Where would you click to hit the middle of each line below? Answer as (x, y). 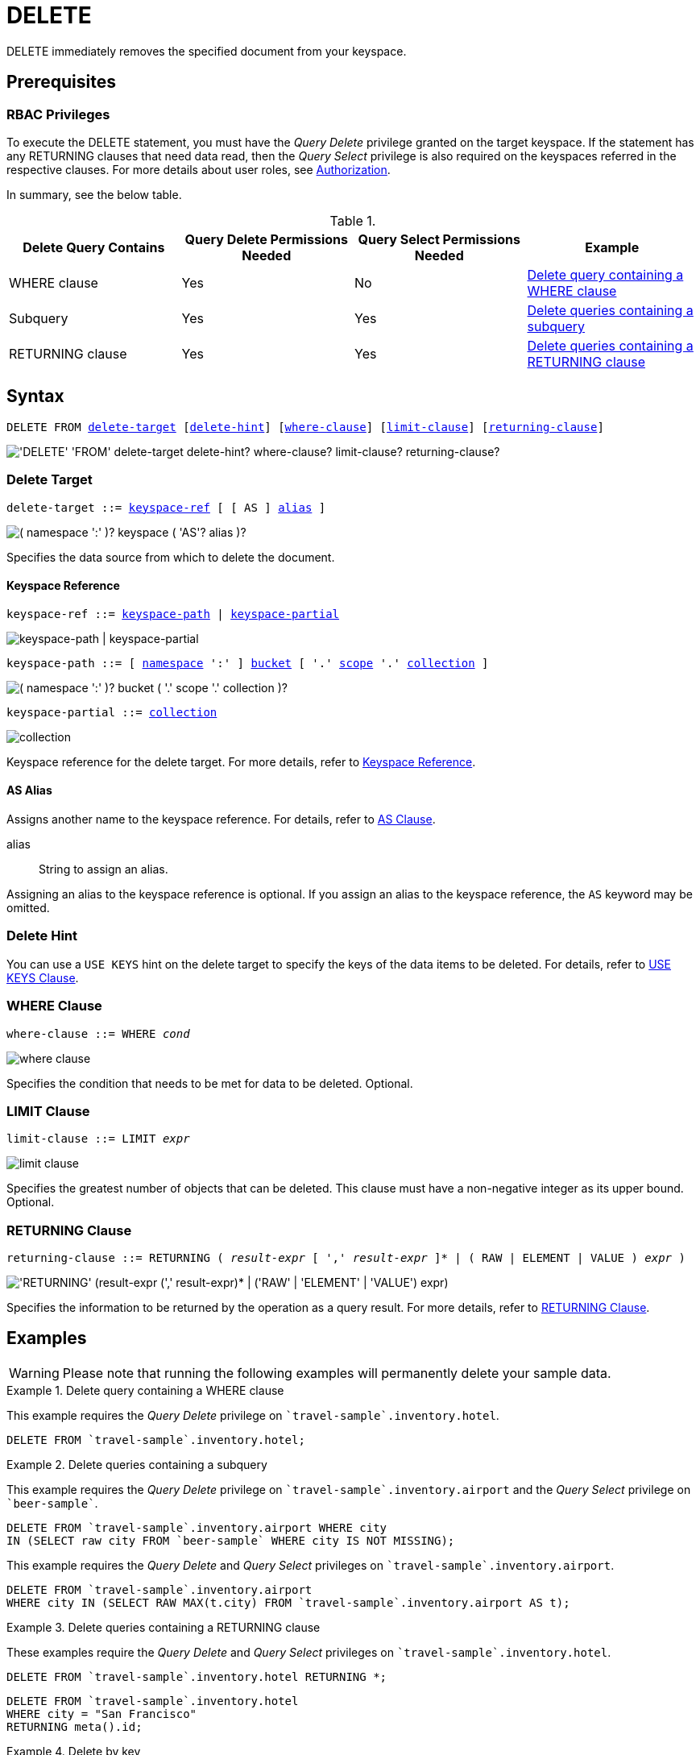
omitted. (28, 908)
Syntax (35, 396)
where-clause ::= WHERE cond (98, 1033)
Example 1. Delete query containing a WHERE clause (145, 1390)
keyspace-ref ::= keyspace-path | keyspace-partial (173, 614)
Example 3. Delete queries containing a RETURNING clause (164, 1627)
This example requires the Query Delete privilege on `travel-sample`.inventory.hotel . (253, 1415)
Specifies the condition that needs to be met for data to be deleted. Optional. (210, 1083)
